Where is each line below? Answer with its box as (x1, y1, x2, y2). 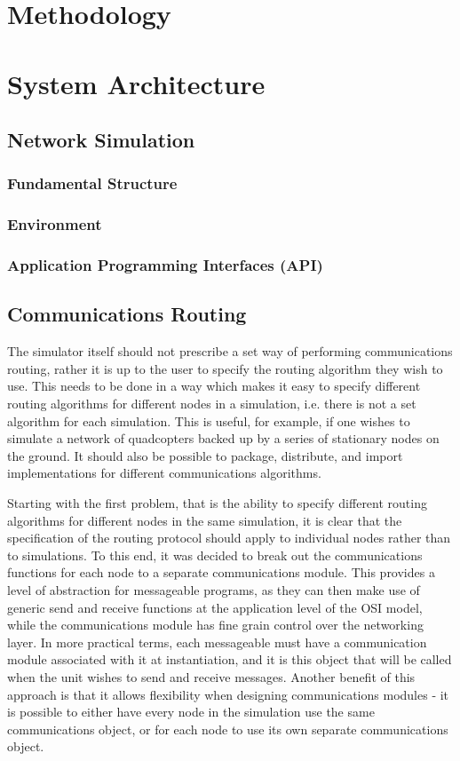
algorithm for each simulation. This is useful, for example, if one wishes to (7, 411, 410, 430)
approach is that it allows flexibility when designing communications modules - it (7, 685, 449, 703)
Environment (7, 213, 102, 235)
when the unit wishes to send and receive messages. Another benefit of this (7, 667, 416, 686)
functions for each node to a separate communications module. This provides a (7, 563, 435, 582)
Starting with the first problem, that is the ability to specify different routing (7, 494, 427, 512)
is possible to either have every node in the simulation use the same (7, 702, 375, 721)
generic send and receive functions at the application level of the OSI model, (7, 598, 423, 616)
